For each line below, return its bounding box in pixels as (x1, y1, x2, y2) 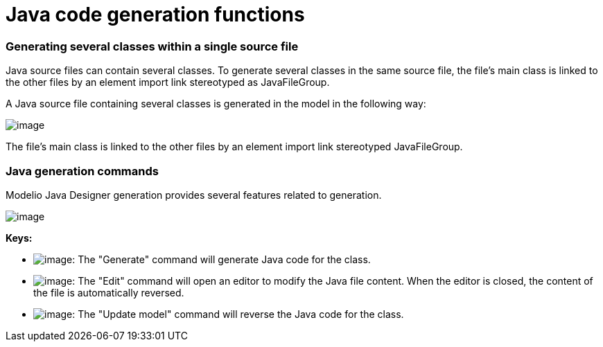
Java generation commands (6, 163, 159, 178)
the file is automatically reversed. (33, 286, 184, 299)
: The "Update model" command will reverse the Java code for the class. (72, 308, 404, 320)
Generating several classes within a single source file (6, 39, 299, 53)
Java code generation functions (6, 3, 305, 26)
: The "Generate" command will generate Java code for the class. (72, 253, 371, 265)
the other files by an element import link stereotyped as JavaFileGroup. (6, 76, 330, 89)
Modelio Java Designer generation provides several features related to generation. (6, 188, 382, 201)
